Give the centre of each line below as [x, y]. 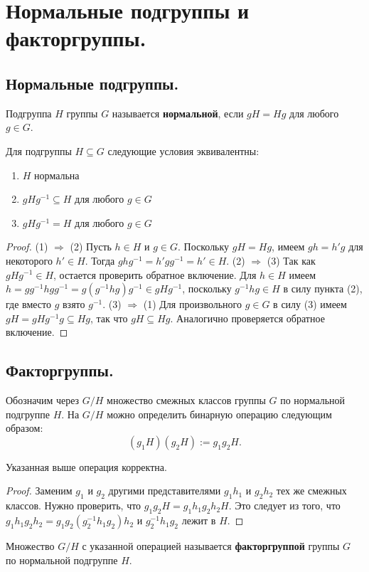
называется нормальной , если [178, 113]
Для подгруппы [39, 150]
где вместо [28, 304]
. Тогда [100, 260]
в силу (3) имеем [310, 304]
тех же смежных [311, 491]
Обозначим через [43, 400]
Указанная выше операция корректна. [86, 466]
